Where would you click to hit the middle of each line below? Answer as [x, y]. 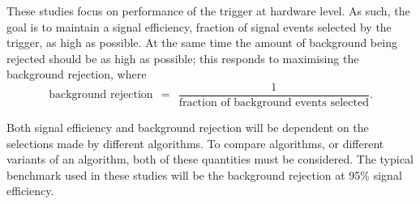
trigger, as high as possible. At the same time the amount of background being [202, 42]
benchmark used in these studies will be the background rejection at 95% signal [204, 174]
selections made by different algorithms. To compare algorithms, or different [195, 143]
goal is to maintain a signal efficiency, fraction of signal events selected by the [199, 26]
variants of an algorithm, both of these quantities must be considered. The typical [210, 159]
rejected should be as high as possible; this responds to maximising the [183, 58]
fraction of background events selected [274, 103]
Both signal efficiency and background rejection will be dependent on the [188, 127]
